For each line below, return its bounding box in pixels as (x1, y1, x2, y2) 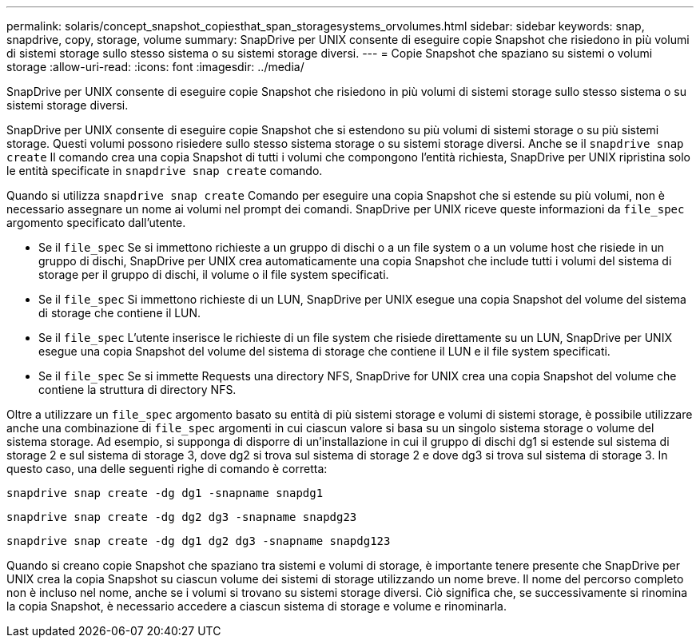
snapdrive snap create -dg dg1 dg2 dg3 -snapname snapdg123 (6, 535, 391, 547)
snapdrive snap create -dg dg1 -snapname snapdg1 (6, 487, 324, 499)
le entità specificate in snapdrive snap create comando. (6, 164, 323, 177)
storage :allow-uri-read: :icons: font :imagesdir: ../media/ (6, 60, 304, 74)
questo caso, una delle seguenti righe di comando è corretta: (6, 462, 328, 475)
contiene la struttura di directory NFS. (38, 383, 237, 396)
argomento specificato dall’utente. (6, 216, 186, 229)
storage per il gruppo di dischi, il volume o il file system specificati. (38, 268, 389, 281)
